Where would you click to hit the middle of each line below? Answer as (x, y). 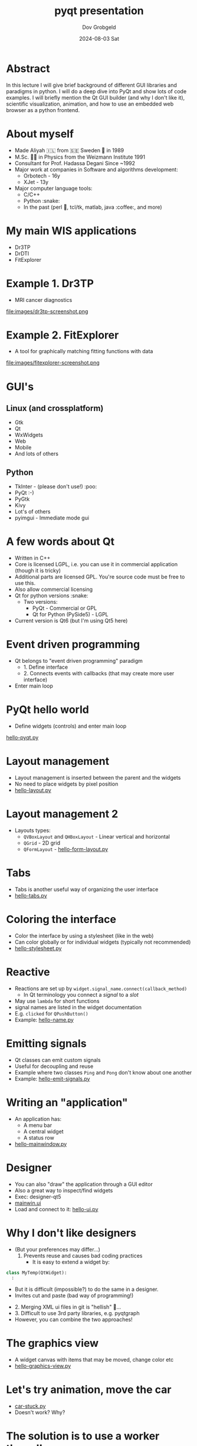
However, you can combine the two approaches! (73, 1320)
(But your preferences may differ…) (57, 1249)
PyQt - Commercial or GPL (65, 608)
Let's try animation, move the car (89, 1390)
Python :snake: (42, 201)
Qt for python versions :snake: (51, 596)
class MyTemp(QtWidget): (37, 1273)
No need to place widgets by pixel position (66, 784)
